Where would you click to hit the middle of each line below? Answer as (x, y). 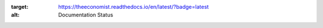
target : (20, 7)
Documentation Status (86, 15)
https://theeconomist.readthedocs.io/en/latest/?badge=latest (134, 7)
